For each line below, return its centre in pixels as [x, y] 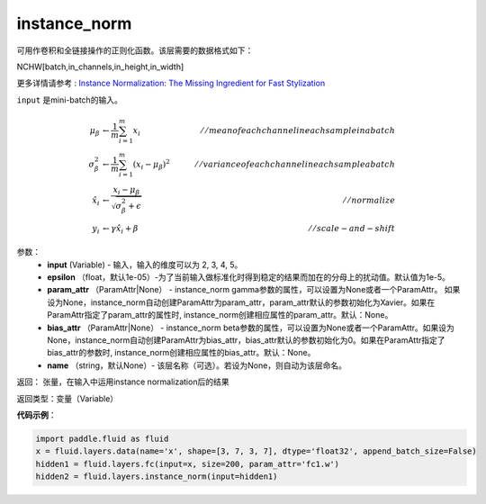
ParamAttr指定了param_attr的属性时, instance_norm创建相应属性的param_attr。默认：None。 [220, 315]
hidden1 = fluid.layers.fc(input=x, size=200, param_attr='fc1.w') [188, 464]
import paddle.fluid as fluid [102, 438]
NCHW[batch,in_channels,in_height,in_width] [100, 67]
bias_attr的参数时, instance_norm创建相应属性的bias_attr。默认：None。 [181, 353]
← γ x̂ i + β [120, 229]
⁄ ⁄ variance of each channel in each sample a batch [296, 164]
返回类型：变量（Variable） [67, 398]
